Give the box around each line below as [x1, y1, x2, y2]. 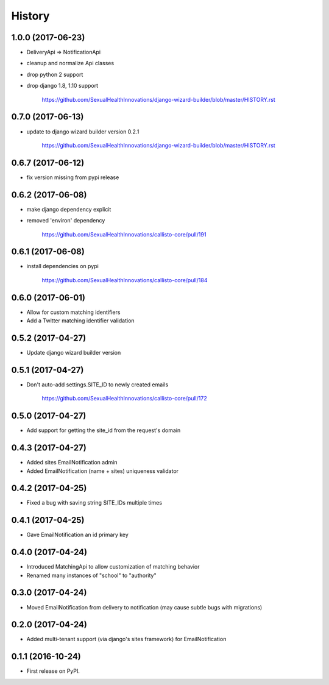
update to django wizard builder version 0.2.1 [26, 128, 140, 135]
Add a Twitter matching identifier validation [26, 317, 135, 324]
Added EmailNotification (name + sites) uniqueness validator [26, 467, 179, 475]
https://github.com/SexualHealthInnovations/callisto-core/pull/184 [41, 276, 208, 283]
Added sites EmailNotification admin [26, 459, 118, 466]
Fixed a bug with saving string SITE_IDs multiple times [26, 499, 163, 506]
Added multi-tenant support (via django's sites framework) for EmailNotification [26, 636, 227, 643]
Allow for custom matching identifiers [26, 308, 121, 316]
